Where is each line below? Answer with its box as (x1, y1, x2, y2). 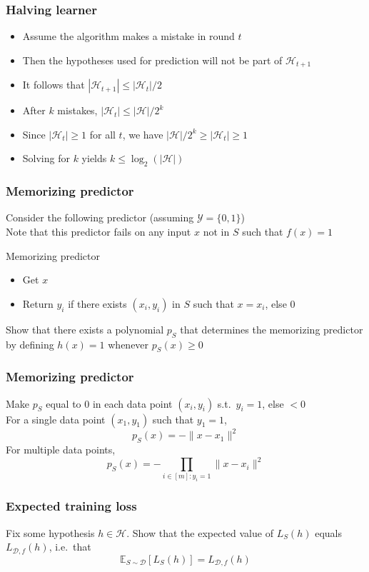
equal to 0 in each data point (46, 396, 173, 411)
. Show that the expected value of (126, 525, 273, 540)
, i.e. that (49, 539, 91, 554)
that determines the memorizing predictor (180, 321, 363, 336)
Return (22, 296, 54, 311)
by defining (6, 336, 54, 351)
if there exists (68, 296, 127, 311)
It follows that (22, 77, 85, 92)
